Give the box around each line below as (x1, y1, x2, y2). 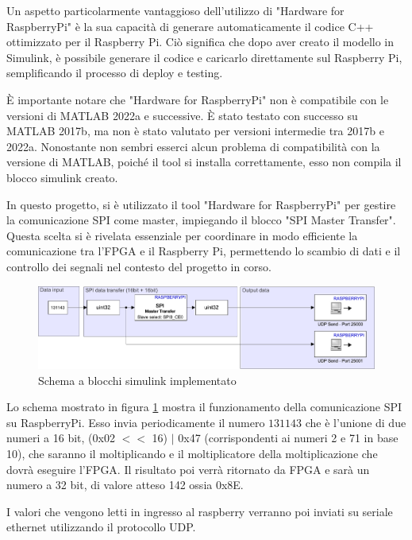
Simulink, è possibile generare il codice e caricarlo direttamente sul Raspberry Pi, (6, 49, 402, 65)
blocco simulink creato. (6, 169, 118, 185)
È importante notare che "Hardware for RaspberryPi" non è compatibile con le (6, 91, 389, 107)
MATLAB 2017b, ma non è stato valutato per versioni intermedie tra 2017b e (6, 122, 384, 139)
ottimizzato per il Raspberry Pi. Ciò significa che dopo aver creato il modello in (6, 33, 395, 50)
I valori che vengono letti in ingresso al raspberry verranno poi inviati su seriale (6, 503, 393, 519)
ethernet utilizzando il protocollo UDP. (6, 519, 196, 535)
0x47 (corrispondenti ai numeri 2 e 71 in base (178, 429, 399, 446)
